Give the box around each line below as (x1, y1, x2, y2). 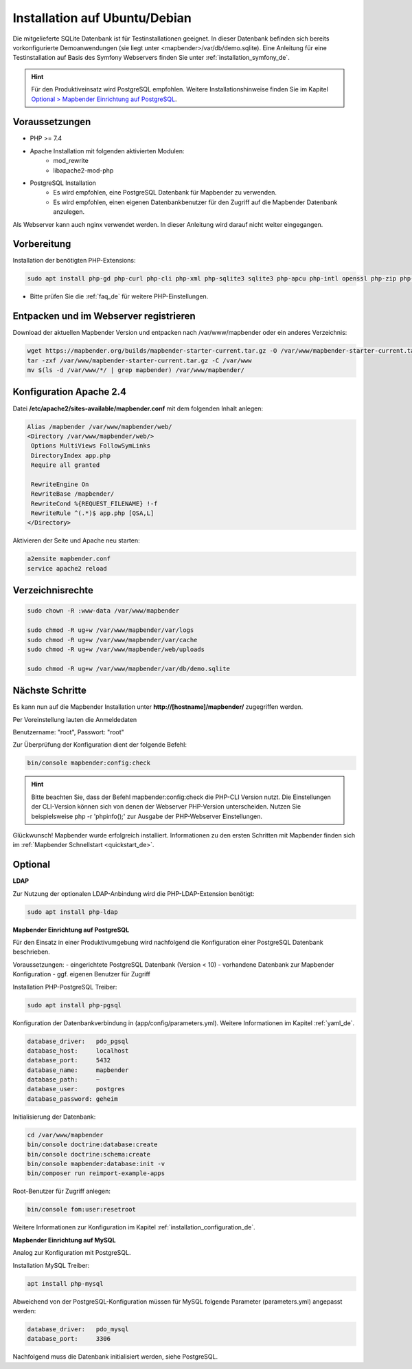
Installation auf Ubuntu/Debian (12, 10, 192, 25)
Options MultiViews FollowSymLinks (31, 442, 151, 450)
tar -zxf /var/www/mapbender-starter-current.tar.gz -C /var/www (27, 356, 252, 364)
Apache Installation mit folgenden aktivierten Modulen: (30, 146, 185, 155)
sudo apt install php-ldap (27, 908, 118, 916)
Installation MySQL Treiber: (12, 1261, 90, 1269)
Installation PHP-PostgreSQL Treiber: (12, 983, 117, 991)
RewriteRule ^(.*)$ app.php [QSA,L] (31, 510, 154, 517)
